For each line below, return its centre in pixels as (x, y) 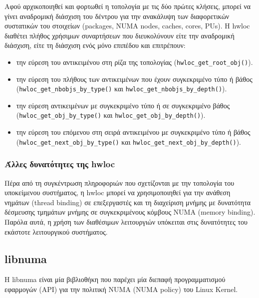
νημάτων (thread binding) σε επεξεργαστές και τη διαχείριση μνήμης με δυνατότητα (128, 202)
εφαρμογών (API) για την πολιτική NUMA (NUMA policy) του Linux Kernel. (121, 289)
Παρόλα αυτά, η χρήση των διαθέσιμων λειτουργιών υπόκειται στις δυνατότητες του (126, 221)
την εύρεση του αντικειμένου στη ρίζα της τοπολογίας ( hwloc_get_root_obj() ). (134, 62)
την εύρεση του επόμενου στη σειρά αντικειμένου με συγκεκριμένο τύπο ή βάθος (133, 132)
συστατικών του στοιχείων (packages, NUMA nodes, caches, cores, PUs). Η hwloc (127, 26)
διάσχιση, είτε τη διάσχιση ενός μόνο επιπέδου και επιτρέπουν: (95, 45)
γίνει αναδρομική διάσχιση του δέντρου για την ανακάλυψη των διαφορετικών (117, 16)
